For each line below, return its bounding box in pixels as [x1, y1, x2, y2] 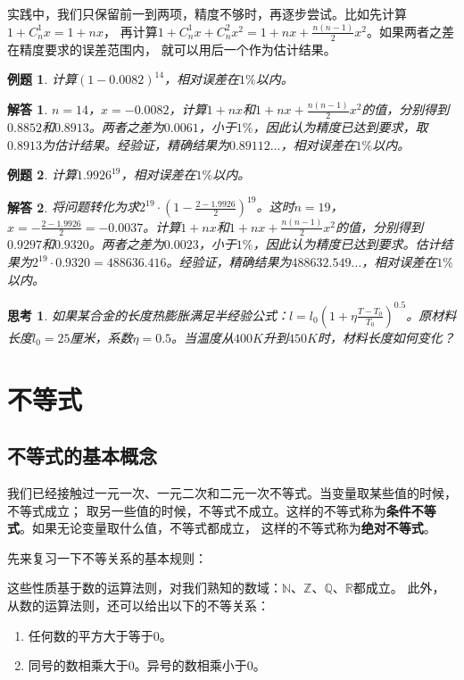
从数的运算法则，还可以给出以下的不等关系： [7, 595, 269, 614]
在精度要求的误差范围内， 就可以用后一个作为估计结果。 [7, 39, 336, 58]
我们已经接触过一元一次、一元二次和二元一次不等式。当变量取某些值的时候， [7, 483, 457, 502]
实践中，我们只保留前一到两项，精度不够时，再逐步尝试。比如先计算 [7, 4, 407, 22]
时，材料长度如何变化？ [317, 328, 455, 346]
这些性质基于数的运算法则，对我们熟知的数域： [7, 578, 282, 597]
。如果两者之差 [366, 21, 454, 40]
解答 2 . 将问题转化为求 [7, 197, 139, 216]
